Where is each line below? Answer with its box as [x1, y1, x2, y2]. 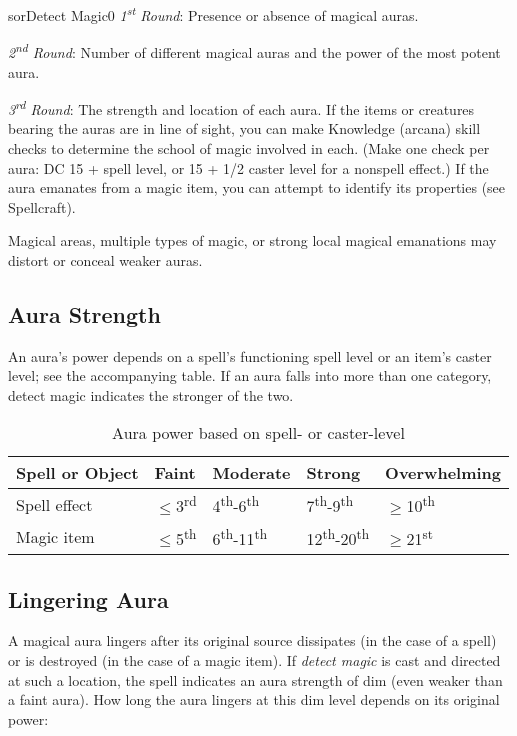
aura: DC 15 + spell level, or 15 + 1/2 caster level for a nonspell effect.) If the [8, 157, 489, 178]
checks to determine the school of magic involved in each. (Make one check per [8, 137, 490, 158]
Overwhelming [385, 461, 502, 485]
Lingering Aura [8, 583, 169, 614]
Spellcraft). [8, 196, 76, 217]
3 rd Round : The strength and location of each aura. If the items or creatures [8, 96, 475, 119]
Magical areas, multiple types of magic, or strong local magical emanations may [8, 230, 497, 251]
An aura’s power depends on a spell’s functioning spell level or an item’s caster [8, 345, 492, 366]
